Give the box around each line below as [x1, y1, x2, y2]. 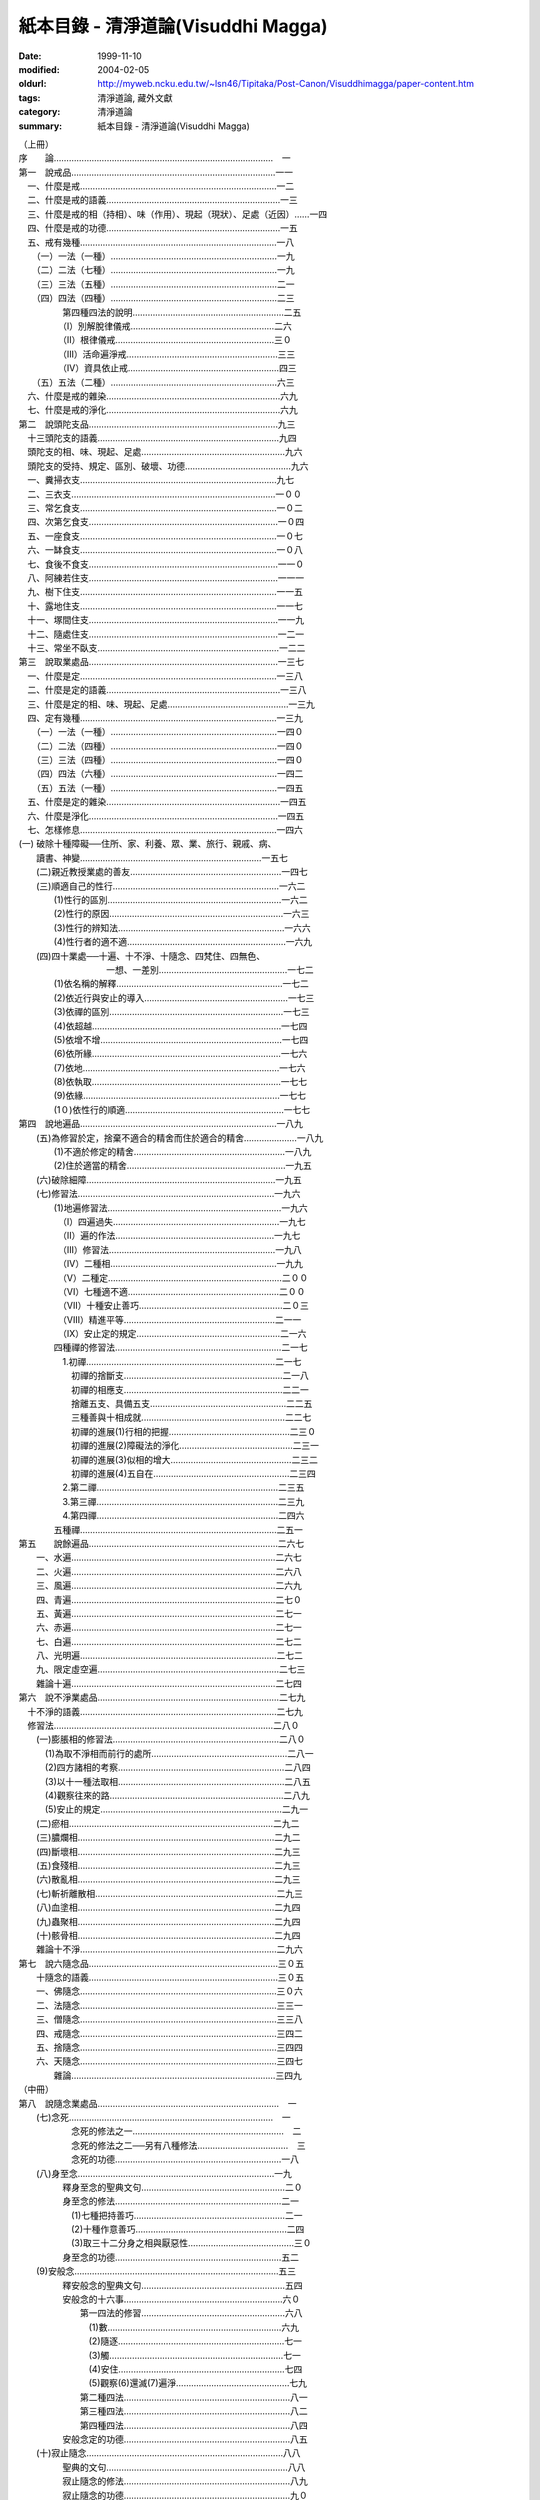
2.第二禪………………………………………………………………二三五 [61, 1481, 305, 1494]
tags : [18, 91, 41, 104]
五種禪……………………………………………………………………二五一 [53, 1523, 304, 1535]
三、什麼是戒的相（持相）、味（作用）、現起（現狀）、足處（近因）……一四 [26, 208, 328, 220]
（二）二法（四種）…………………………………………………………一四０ [35, 740, 304, 752]
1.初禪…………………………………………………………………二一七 [61, 1355, 302, 1367]
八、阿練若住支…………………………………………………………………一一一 [26, 572, 305, 584]
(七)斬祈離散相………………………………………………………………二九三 [35, 1887, 304, 1899]
